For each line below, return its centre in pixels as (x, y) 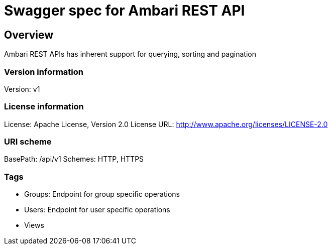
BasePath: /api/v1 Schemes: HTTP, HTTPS (74, 159)
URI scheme (28, 142)
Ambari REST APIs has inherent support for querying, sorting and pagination (130, 54)
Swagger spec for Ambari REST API (125, 11)
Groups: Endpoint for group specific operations (102, 194)
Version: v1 (22, 89)
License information (44, 107)
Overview (29, 35)
